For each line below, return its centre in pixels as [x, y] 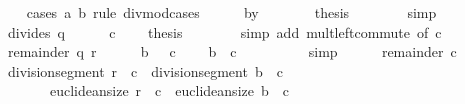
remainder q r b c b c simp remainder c [232, 51]
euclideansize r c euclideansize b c [169, 90]
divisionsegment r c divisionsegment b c [145, 70]
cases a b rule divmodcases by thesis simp [231, 12]
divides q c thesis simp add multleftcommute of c [224, 31]
